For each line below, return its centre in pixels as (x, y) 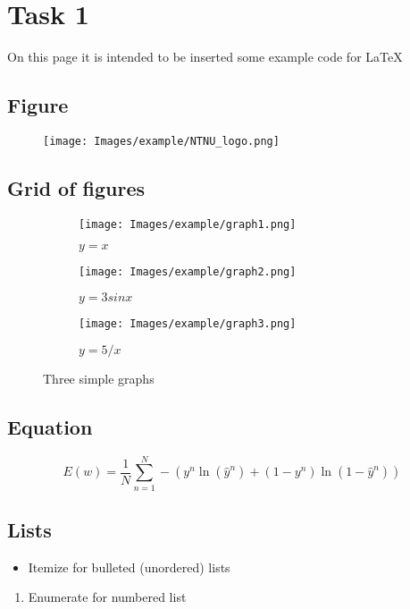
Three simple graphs (99, 378)
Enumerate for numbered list (107, 597)
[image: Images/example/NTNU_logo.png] (161, 141)
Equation (50, 426)
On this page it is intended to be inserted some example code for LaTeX (205, 57)
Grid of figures (76, 187)
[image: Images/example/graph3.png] (188, 324)
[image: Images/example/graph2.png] (188, 272)
